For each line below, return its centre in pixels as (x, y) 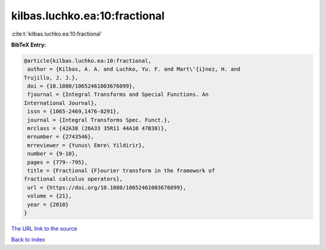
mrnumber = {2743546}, (61, 137)
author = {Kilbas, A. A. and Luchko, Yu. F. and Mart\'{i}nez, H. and (134, 69)
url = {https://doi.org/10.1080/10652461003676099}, (107, 187)
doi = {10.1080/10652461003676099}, (81, 86)
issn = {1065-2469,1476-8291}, (74, 111)
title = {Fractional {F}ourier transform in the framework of (121, 171)
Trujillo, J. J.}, (51, 78)
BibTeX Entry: (29, 45)
